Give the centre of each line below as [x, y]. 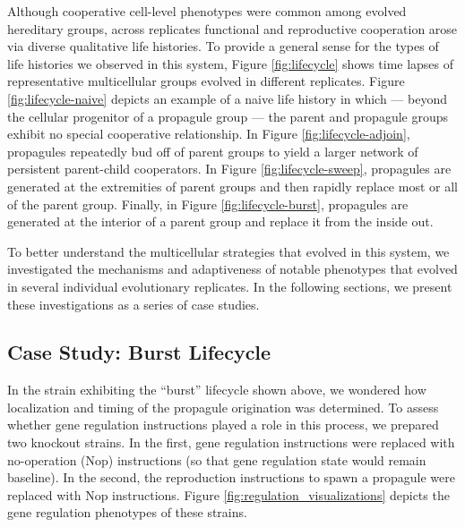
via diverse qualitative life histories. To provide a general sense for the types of [223, 46]
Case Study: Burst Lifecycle [139, 352]
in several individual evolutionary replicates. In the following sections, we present [230, 286]
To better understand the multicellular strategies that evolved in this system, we [228, 251]
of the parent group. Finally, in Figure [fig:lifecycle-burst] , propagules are [208, 204]
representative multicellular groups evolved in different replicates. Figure [206, 81]
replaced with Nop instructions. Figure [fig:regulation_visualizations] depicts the [228, 494]
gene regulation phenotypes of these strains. [127, 512]
